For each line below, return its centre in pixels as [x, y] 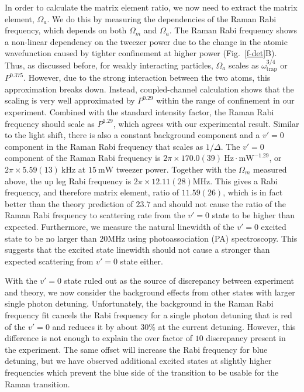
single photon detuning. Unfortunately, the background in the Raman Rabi [139, 303]
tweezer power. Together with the [176, 169]
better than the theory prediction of [69, 203]
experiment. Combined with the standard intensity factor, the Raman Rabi [139, 111]
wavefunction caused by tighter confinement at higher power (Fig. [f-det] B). [141, 53]
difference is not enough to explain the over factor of [99, 338]
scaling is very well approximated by [70, 100]
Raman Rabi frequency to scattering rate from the [95, 215]
